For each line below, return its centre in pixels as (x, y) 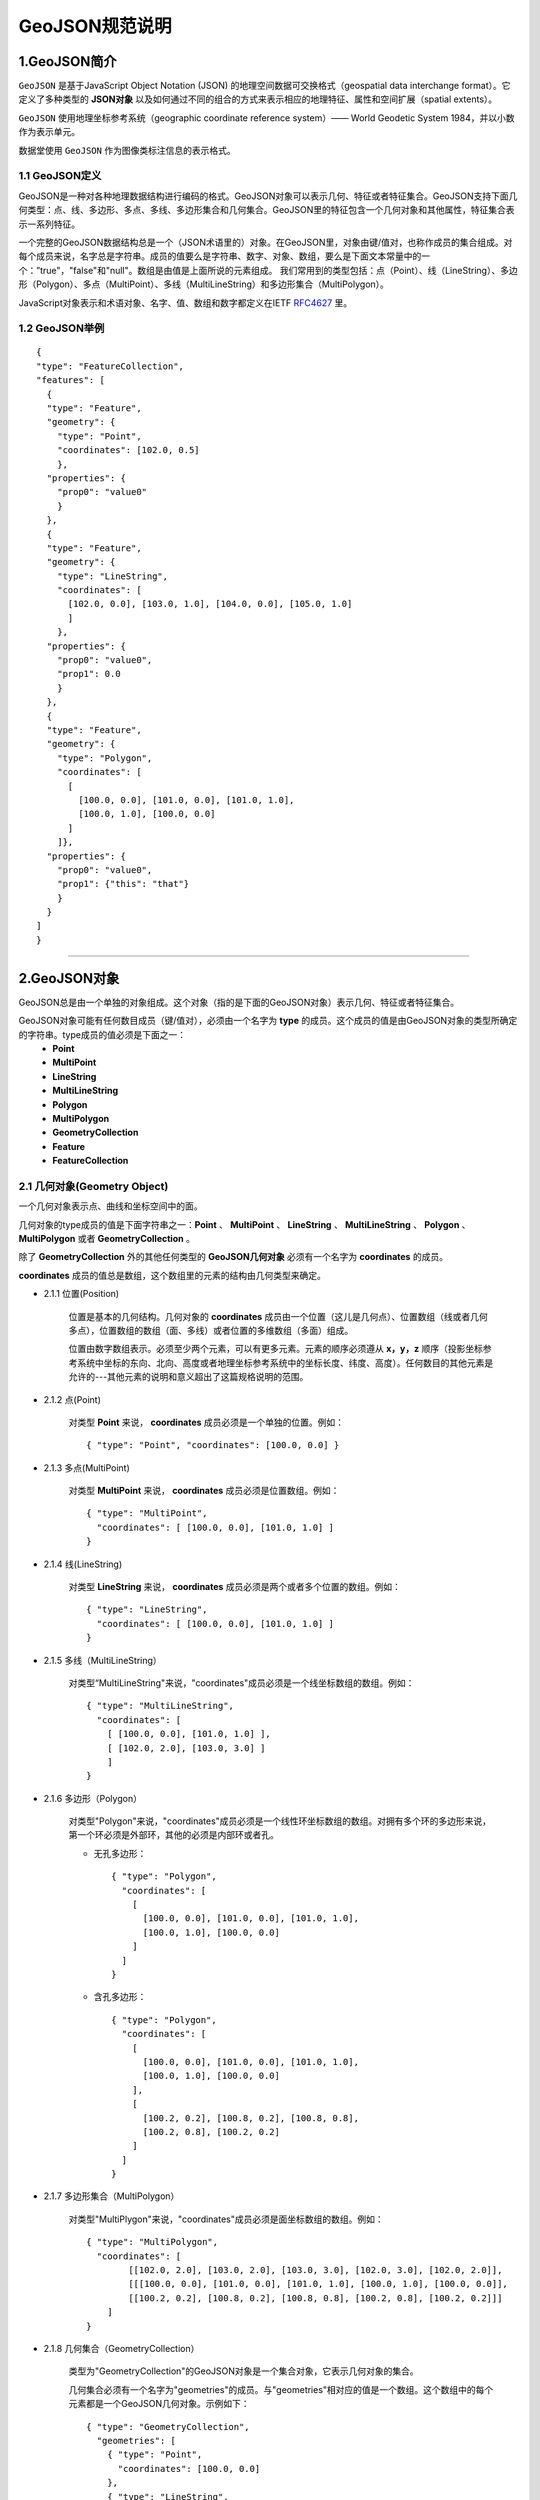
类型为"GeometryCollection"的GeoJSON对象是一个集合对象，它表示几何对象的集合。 (243, 2371)
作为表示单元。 (49, 132)
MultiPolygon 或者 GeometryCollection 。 (106, 1238)
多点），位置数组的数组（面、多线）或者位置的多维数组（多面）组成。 (211, 1330)
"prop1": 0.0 (88, 674)
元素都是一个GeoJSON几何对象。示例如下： (159, 2404)
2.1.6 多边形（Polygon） (92, 1798)
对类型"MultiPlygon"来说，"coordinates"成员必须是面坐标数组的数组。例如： (226, 2219)
